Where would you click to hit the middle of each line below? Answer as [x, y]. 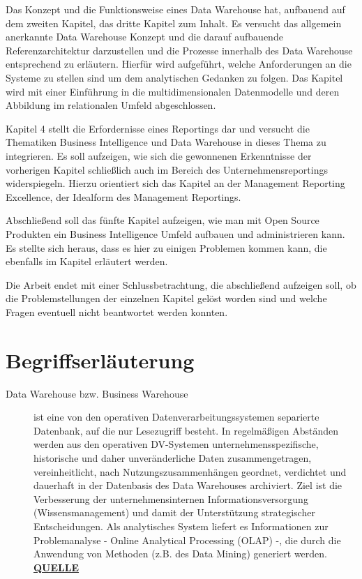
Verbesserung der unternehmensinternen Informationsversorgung [171, 498]
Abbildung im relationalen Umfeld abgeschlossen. [111, 105]
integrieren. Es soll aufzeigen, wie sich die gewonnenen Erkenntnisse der [159, 155]
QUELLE [56, 567]
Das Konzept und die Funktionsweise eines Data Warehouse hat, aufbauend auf [175, 9]
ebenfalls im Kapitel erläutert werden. [87, 261]
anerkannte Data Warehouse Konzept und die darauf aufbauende [144, 37]
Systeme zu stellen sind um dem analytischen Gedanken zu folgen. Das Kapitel [174, 77]
